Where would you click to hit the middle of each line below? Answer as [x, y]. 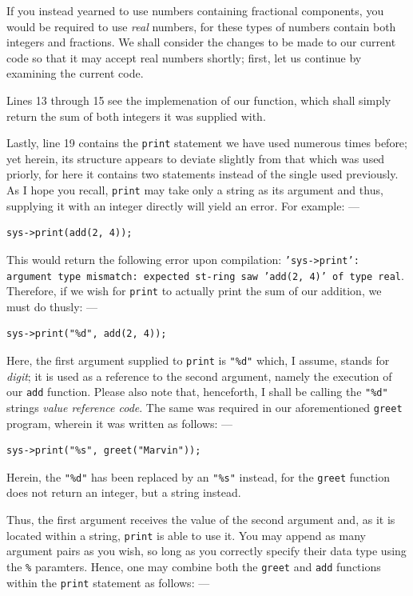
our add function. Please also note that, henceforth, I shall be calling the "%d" [197, 392]
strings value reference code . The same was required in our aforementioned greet [205, 407]
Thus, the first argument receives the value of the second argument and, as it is [201, 519]
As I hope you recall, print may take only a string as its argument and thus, [195, 190]
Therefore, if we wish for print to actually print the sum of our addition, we [194, 291]
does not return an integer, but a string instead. [124, 492]
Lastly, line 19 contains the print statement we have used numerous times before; [207, 143]
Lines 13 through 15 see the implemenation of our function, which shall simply [199, 100]
